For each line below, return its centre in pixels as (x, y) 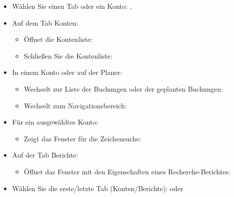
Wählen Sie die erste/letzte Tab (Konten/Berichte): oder (98, 188)
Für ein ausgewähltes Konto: (55, 122)
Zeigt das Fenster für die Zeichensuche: (83, 138)
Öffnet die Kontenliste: (58, 39)
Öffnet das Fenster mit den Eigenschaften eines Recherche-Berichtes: (127, 171)
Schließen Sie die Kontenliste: (68, 55)
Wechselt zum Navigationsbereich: (75, 105)
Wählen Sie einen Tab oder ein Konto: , (72, 6)
